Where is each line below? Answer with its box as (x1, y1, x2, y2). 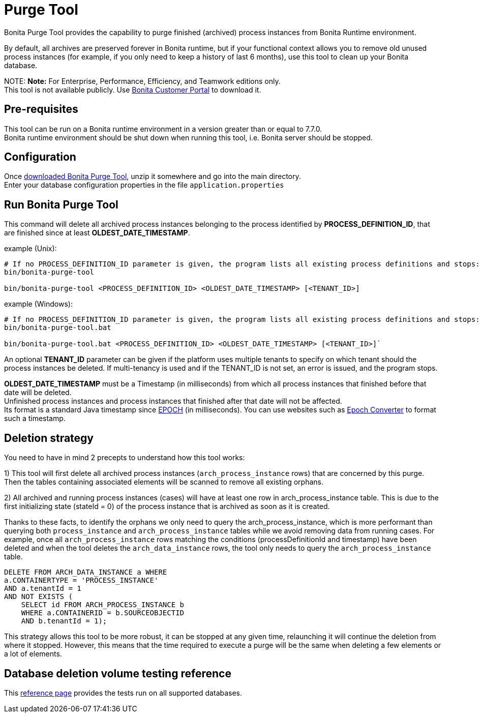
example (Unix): (4, 244, 57, 253)
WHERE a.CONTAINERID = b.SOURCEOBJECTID (21, 609, 185, 617)
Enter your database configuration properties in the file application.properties (4, 181, 284, 190)
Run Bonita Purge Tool (4, 198, 118, 211)
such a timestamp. (4, 414, 66, 423)
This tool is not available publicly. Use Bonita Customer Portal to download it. (4, 85, 261, 94)
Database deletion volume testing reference (4, 667, 231, 680)
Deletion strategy (4, 431, 94, 444)
